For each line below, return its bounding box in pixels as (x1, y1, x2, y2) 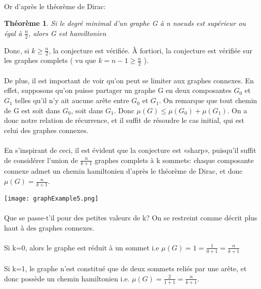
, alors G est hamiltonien (28, 27, 106, 38)
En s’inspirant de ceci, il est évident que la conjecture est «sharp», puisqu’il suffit (4, 145, 256, 155)
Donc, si (4, 45, 29, 55)
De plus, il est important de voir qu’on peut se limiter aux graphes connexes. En (4, 75, 254, 85)
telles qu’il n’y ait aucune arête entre (15, 95, 129, 106)
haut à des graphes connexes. (4, 222, 94, 233)
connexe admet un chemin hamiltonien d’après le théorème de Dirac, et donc (4, 166, 243, 176)
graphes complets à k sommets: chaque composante (95, 154, 254, 165)
